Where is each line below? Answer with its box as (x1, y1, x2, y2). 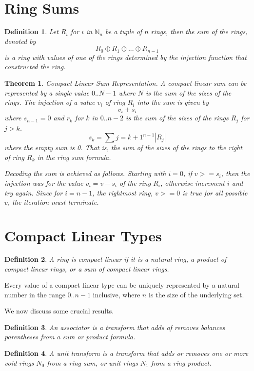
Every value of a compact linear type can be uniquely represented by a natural (4, 280, 239, 290)
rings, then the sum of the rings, (151, 26, 248, 37)
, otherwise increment (160, 178, 225, 188)
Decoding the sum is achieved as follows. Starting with (4, 168, 166, 178)
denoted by (4, 36, 36, 46)
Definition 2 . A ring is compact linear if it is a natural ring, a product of (4, 254, 227, 264)
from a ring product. (151, 357, 212, 368)
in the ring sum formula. (37, 152, 111, 162)
